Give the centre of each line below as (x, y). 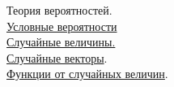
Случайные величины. (61, 42)
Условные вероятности (62, 26)
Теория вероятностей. (59, 10)
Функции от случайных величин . (87, 74)
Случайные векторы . (57, 57)
